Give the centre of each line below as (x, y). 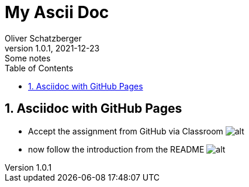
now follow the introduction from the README (116, 149)
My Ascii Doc (57, 12)
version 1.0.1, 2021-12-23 (52, 48)
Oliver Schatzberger (43, 38)
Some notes (28, 58)
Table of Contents (39, 68)
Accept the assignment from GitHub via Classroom (126, 131)
